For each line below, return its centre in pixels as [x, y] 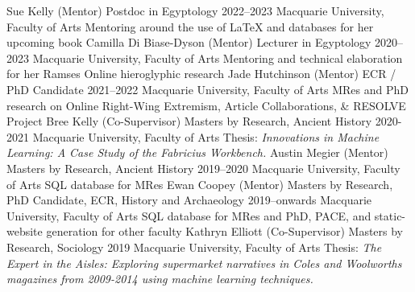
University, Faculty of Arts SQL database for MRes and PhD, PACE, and [189, 215]
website [25, 231]
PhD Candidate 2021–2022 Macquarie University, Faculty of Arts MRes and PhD [207, 89]
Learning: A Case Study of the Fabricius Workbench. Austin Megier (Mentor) [197, 152]
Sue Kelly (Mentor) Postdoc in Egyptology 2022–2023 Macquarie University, [195, 10]
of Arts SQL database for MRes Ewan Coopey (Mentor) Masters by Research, [200, 184]
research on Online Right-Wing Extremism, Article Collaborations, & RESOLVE [206, 105]
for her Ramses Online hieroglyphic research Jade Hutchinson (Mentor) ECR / [201, 74]
